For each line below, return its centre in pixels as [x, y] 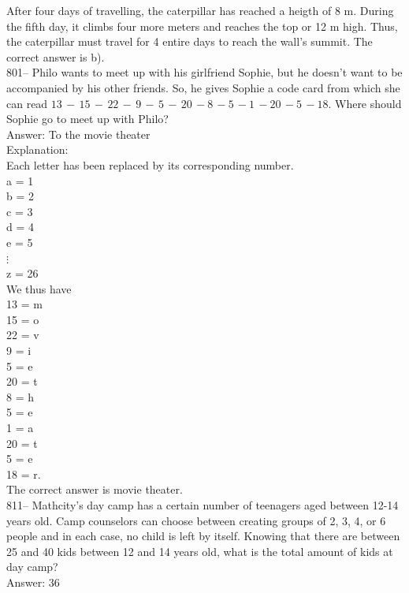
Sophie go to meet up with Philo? [87, 119]
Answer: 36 [33, 582]
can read [27, 103]
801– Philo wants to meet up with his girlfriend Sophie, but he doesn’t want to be [204, 72]
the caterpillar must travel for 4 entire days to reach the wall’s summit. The [190, 41]
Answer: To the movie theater [78, 134]
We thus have [39, 288]
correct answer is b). [56, 56]
